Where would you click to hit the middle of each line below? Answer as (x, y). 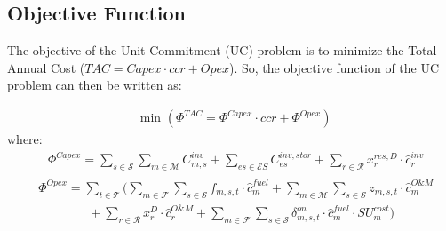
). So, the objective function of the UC (334, 67)
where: (25, 139)
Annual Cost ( (46, 67)
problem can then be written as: (95, 85)
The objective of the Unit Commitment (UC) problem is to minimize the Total (222, 50)
